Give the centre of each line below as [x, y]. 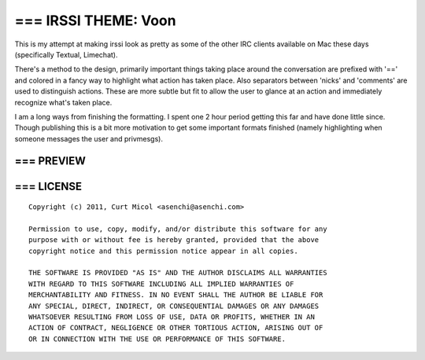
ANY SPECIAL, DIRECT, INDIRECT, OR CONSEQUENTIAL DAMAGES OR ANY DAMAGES [174, 306]
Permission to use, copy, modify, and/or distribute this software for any [178, 229]
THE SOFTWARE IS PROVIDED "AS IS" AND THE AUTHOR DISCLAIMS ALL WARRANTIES [178, 273]
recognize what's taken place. [63, 102]
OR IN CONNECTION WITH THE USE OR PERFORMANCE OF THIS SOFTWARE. [157, 339]
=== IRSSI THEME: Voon [95, 20]
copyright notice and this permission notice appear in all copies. [163, 251]
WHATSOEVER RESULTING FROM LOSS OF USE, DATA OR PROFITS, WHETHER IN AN [172, 317]
